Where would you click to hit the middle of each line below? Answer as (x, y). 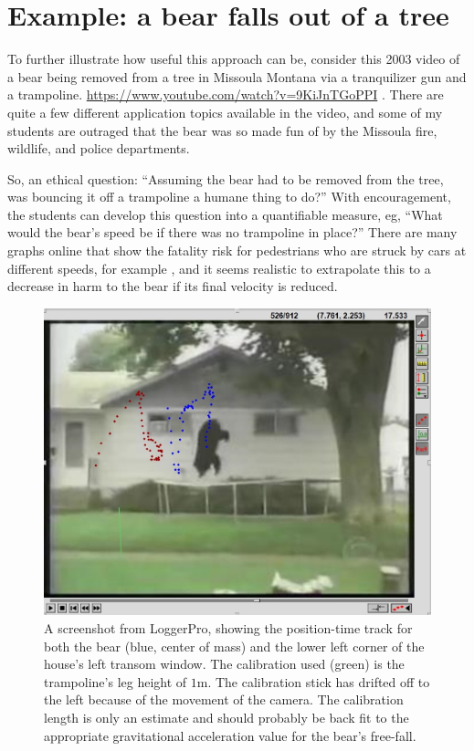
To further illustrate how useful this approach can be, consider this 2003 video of (234, 59)
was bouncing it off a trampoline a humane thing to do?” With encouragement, (229, 197)
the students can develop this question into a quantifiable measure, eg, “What (225, 214)
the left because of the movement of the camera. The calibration (224, 699)
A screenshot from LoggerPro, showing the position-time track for (228, 627)
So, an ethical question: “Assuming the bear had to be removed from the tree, (226, 178)
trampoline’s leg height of (116, 681)
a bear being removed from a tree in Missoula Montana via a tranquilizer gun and (237, 76)
